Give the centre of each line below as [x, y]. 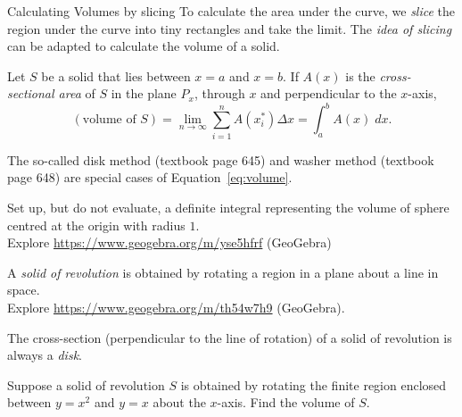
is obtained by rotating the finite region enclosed [313, 384]
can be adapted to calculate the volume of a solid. [144, 46]
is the [360, 75]
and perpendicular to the [329, 93]
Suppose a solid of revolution [86, 384]
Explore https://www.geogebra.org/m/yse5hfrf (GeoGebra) [169, 242]
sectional [31, 93]
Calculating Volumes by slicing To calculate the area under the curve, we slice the [231, 11]
